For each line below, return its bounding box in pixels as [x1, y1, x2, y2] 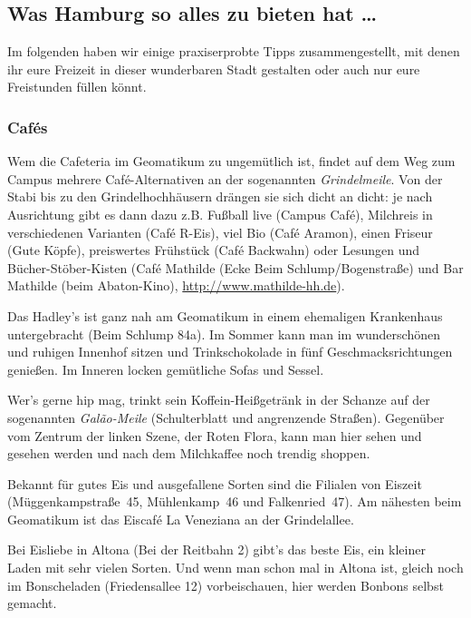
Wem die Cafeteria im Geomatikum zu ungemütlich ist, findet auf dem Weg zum [7, 152, 456, 171]
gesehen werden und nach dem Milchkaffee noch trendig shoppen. [7, 444, 370, 463]
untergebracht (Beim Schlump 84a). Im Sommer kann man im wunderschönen [7, 324, 440, 343]
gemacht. [7, 593, 57, 613]
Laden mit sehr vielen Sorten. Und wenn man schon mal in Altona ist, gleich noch [7, 558, 464, 577]
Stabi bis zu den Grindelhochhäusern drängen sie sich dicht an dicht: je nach [7, 187, 433, 206]
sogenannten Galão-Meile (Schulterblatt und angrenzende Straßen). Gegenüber [7, 407, 445, 427]
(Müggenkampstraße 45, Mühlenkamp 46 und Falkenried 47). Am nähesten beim [7, 492, 462, 511]
